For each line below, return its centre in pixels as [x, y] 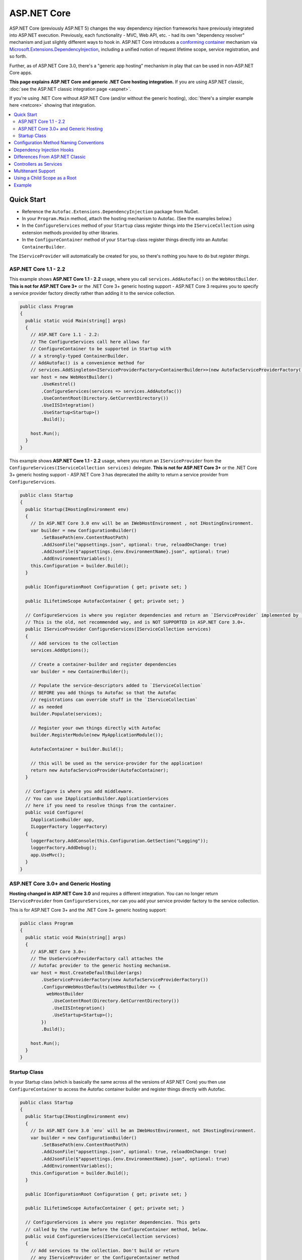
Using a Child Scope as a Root [45, 178]
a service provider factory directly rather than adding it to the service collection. [92, 293]
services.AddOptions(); [60, 650]
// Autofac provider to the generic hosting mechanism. [101, 966]
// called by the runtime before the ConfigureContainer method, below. [117, 1229]
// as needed [47, 707]
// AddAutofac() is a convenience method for [88, 363]
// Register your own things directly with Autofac [96, 728]
